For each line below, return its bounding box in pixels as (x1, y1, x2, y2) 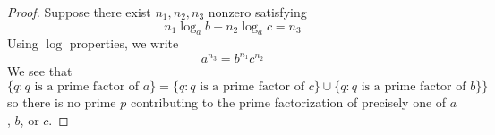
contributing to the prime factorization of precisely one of (130, 93, 447, 112)
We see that (7, 62, 73, 80)
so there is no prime (7, 93, 116, 112)
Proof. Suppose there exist (7, 3, 151, 21)
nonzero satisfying (208, 3, 307, 21)
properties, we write (69, 34, 179, 53)
